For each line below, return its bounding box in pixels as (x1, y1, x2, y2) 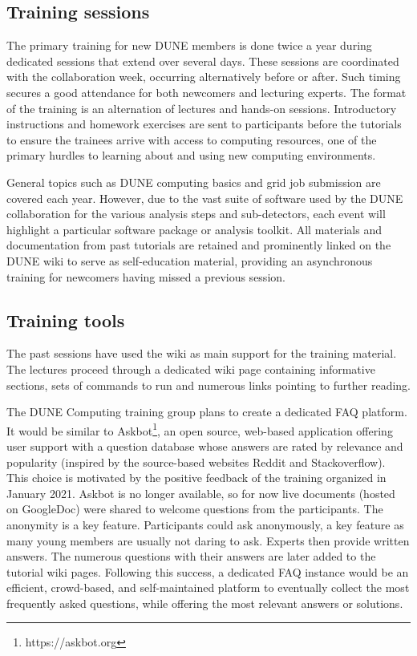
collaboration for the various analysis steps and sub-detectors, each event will (6, 205, 386, 222)
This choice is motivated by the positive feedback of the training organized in (6, 469, 387, 486)
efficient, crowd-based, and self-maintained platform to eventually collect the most (6, 579, 410, 596)
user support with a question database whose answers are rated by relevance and (6, 437, 403, 454)
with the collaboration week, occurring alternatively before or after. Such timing (6, 68, 401, 85)
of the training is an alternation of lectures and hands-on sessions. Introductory (6, 99, 397, 116)
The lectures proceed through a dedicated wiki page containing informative (6, 360, 375, 377)
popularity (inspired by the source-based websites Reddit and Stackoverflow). (6, 453, 386, 470)
